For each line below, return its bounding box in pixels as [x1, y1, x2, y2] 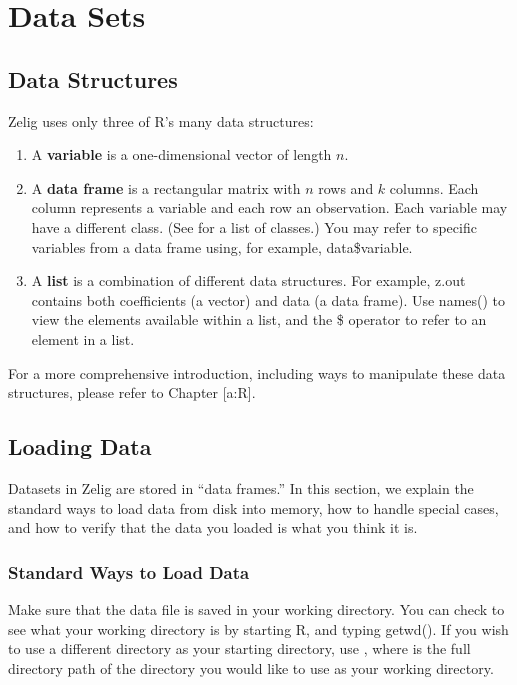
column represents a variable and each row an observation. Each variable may [31, 197, 508, 218]
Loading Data [8, 431, 152, 462]
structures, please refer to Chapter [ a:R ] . [8, 382, 256, 403]
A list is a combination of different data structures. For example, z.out [31, 270, 466, 291]
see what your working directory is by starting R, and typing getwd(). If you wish [8, 618, 509, 639]
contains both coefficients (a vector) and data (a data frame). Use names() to [31, 289, 506, 310]
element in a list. [31, 328, 135, 349]
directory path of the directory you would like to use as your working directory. [8, 657, 494, 678]
